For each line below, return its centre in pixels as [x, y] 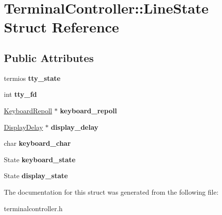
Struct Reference [62, 27]
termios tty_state [32, 78]
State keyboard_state [40, 159]
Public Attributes [49, 57]
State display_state [36, 176]
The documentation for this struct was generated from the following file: [111, 192]
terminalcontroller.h [33, 208]
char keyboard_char [37, 143]
